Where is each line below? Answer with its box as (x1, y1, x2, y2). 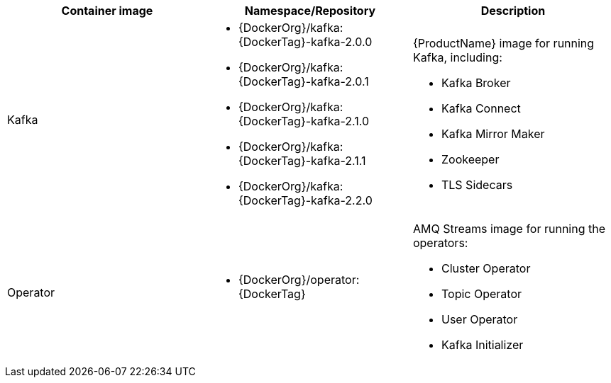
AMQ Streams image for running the (412, 222, 606, 236)
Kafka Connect (441, 101, 521, 115)
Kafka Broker (441, 76, 511, 90)
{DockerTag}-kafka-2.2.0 (238, 193, 373, 207)
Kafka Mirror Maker (441, 127, 545, 141)
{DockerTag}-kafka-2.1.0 (238, 114, 370, 128)
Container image (61, 4, 153, 18)
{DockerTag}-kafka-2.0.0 (238, 35, 373, 49)
